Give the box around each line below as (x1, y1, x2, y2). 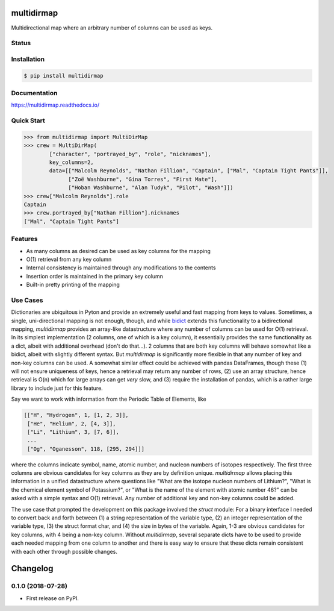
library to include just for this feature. (11, 384, 104, 392)
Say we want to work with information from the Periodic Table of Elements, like (11, 395, 207, 403)
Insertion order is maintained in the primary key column (26, 272, 164, 280)
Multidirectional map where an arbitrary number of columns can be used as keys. (11, 24, 213, 31)
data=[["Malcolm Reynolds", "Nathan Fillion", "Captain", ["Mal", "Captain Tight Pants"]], (49, 168, 329, 174)
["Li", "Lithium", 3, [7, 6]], (27, 428, 120, 435)
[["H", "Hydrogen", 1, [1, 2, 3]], (23, 412, 129, 419)
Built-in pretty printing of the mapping (26, 281, 120, 289)
